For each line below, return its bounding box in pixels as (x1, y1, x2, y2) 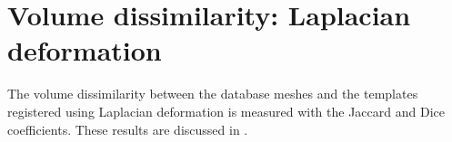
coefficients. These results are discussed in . (7, 119, 248, 138)
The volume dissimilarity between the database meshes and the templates (7, 84, 418, 103)
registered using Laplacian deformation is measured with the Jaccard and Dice (7, 101, 445, 120)
